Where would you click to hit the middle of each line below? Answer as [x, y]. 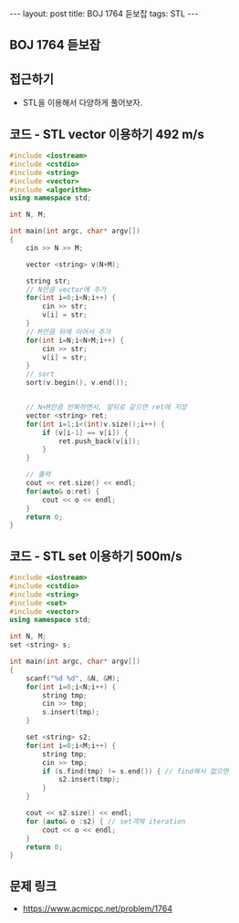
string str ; [48, 281]
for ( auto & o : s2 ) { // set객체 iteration [106, 821]
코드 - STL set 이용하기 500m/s [96, 556]
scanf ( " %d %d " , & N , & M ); [73, 678]
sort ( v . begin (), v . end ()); [77, 383]
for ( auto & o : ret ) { [63, 491]
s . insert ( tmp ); [71, 712]
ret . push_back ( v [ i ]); [99, 441]
